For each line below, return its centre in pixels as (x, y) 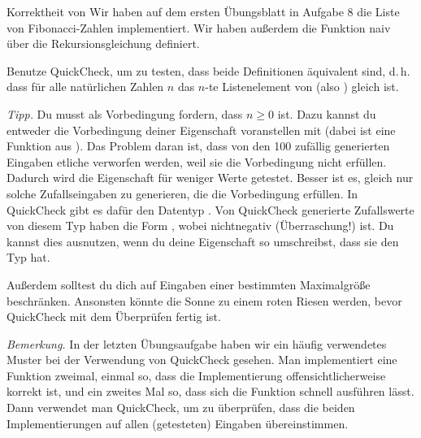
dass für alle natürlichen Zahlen (85, 87)
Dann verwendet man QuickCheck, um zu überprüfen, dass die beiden (181, 408)
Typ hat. (28, 257)
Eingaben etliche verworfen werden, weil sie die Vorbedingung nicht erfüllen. (197, 161)
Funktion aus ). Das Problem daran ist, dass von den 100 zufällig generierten (198, 146)
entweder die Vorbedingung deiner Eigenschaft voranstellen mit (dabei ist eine (201, 130)
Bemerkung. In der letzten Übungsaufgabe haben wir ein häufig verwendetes (197, 343)
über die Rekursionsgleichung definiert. (103, 43)
